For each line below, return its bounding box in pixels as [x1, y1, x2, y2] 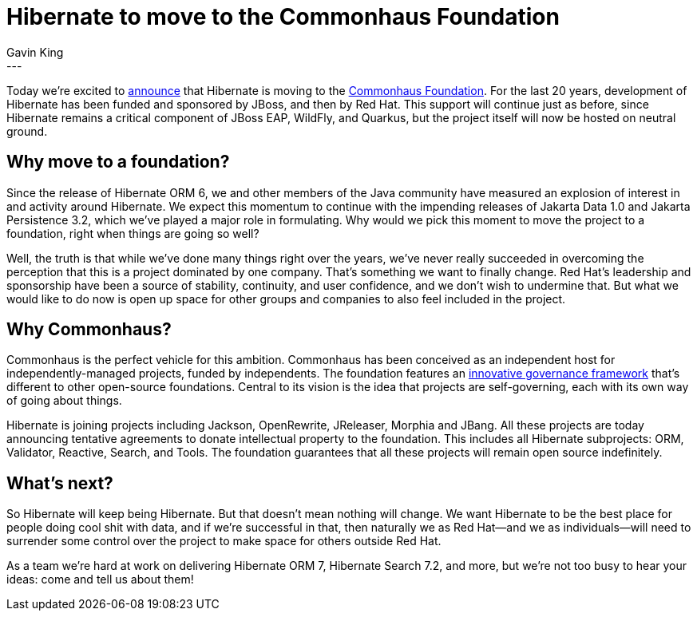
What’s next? [6, 473, 113, 493]
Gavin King [6, 45, 64, 59]
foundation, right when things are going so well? [6, 226, 259, 240]
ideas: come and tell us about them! [6, 572, 194, 587]
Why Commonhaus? [6, 319, 172, 340]
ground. [6, 124, 48, 138]
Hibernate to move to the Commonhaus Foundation [6, 3, 560, 30]
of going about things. [6, 394, 122, 408]
